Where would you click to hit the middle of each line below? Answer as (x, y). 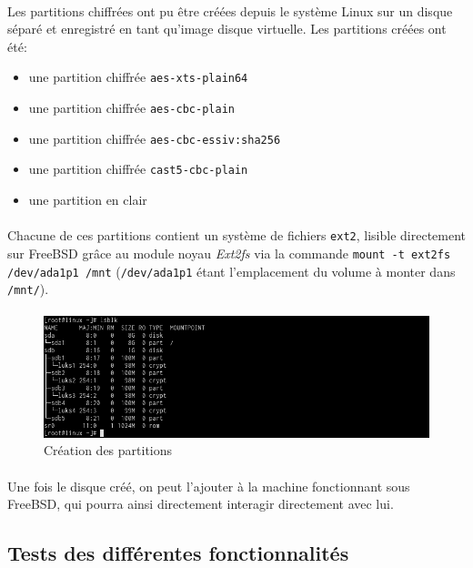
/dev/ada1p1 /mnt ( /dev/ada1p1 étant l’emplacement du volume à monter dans (231, 271)
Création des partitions (108, 450)
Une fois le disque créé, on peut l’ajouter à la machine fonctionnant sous (209, 486)
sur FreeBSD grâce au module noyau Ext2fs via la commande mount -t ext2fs (229, 253)
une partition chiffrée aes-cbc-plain (131, 108)
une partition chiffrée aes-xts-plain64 (138, 77)
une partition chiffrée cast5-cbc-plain (138, 169)
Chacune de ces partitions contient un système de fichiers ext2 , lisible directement (237, 235)
